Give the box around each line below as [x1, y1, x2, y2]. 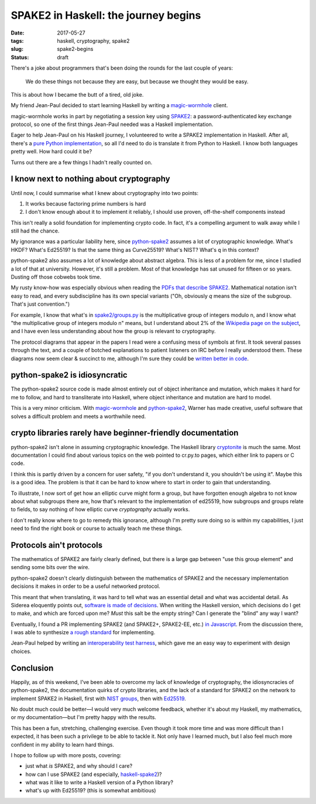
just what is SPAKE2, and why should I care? [25, 762, 133, 769]
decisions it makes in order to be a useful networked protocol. [11, 583, 160, 590]
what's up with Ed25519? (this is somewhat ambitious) [25, 787, 156, 794]
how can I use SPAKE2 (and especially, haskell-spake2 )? [25, 771, 162, 778]
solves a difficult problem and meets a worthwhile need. [11, 413, 146, 420]
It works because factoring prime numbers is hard [25, 200, 146, 207]
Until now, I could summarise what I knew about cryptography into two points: [11, 189, 199, 196]
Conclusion [11, 663, 54, 673]
